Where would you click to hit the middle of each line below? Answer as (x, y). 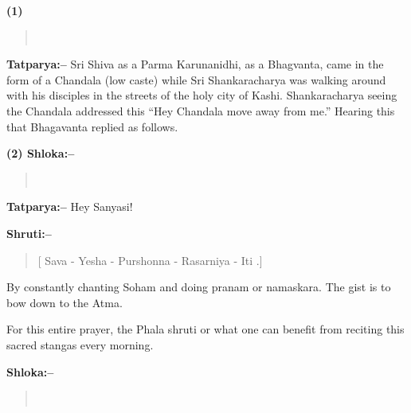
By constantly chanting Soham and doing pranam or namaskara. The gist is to (199, 287)
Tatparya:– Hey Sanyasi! (70, 206)
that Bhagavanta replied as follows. (92, 126)
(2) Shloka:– (41, 153)
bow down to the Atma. (65, 302)
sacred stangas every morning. (80, 344)
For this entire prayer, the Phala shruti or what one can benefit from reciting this (205, 329)
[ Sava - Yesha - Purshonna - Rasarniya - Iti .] (150, 260)
